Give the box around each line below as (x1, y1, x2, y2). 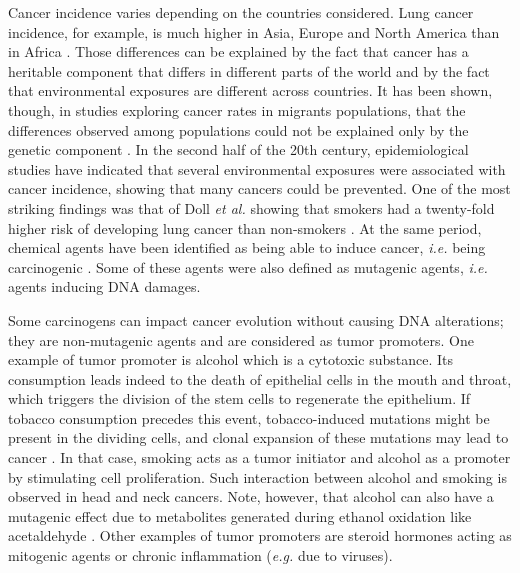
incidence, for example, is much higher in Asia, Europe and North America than (8, 21, 500, 42)
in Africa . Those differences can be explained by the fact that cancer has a (8, 41, 469, 62)
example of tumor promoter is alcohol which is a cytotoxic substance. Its (8, 349, 453, 370)
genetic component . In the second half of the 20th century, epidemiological (8, 139, 469, 160)
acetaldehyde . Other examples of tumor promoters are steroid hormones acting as (8, 525, 512, 546)
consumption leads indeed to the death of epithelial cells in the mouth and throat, (8, 368, 512, 389)
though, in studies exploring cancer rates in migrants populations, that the (8, 99, 466, 120)
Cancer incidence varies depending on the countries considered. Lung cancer (8, 2, 474, 22)
